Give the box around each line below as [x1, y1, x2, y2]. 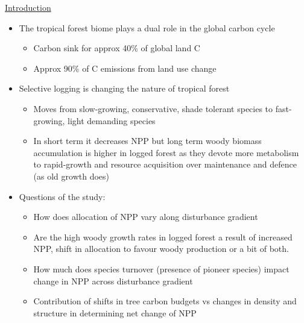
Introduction [5, 1, 51, 13]
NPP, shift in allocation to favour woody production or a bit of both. [33, 242, 289, 255]
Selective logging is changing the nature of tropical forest [19, 82, 230, 95]
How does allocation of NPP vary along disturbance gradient [33, 210, 258, 223]
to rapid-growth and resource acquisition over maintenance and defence [33, 158, 297, 171]
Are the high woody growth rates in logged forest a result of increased [33, 230, 293, 243]
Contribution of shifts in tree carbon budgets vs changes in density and [33, 295, 297, 307]
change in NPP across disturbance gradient [33, 274, 193, 287]
